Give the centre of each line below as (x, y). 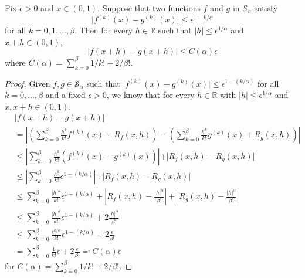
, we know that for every (150, 95)
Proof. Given (28, 83)
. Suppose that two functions (149, 8)
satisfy (266, 8)
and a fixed (65, 95)
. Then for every (104, 30)
